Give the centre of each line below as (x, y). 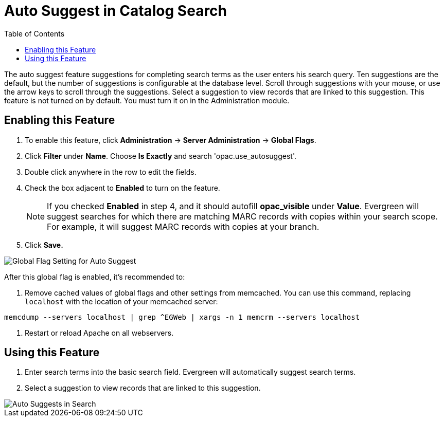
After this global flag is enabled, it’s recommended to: (95, 277)
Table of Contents (34, 33)
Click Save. (44, 245)
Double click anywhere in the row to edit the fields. (111, 172)
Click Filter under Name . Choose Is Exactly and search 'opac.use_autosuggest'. (161, 156)
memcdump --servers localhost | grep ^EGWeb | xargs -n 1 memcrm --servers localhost (182, 317)
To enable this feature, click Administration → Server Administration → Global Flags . (171, 140)
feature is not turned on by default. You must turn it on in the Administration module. (147, 100)
